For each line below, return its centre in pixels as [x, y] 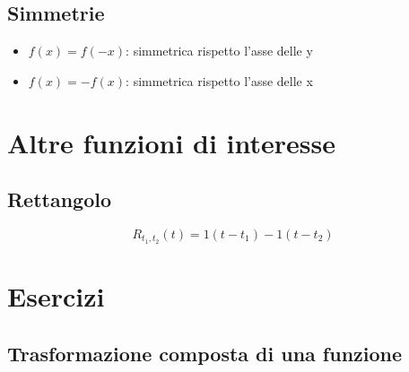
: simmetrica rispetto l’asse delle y [219, 51]
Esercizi [56, 296]
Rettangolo [60, 199]
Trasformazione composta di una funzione [205, 353]
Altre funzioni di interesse [171, 142]
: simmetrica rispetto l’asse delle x [219, 80]
